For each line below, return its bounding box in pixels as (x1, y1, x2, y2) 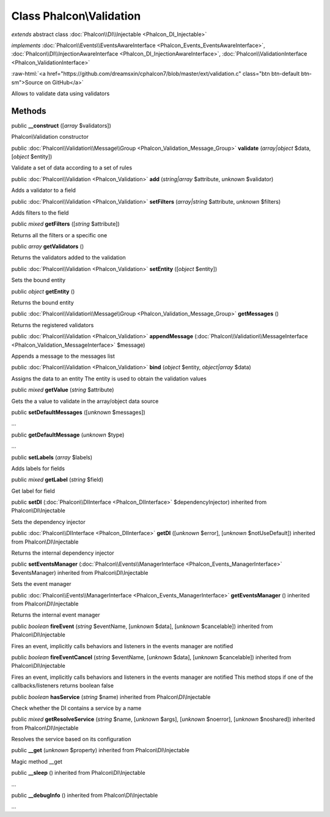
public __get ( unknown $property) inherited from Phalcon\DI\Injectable (11, 747, 189, 754)
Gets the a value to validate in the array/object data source (11, 397, 159, 405)
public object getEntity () (11, 287, 75, 295)
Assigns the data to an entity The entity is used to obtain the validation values (11, 375, 207, 382)
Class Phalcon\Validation (11, 9, 141, 23)
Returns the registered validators (11, 321, 94, 328)
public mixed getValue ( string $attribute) (11, 386, 114, 394)
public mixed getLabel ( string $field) (11, 476, 104, 483)
